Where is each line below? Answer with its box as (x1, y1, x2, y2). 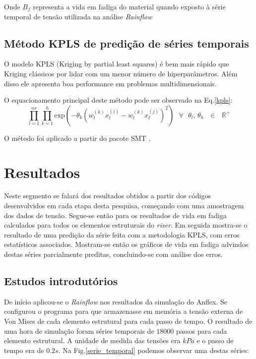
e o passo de (196, 335, 234, 346)
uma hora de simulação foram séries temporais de (4, 325, 154, 336)
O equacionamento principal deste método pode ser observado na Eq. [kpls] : (4, 95, 233, 105)
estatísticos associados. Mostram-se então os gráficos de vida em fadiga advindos (4, 239, 249, 249)
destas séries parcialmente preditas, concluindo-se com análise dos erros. (4, 249, 223, 259)
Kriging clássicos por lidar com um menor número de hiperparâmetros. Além (4, 68, 238, 78)
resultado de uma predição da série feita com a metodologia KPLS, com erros (4, 229, 240, 239)
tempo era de (4, 345, 44, 355)
